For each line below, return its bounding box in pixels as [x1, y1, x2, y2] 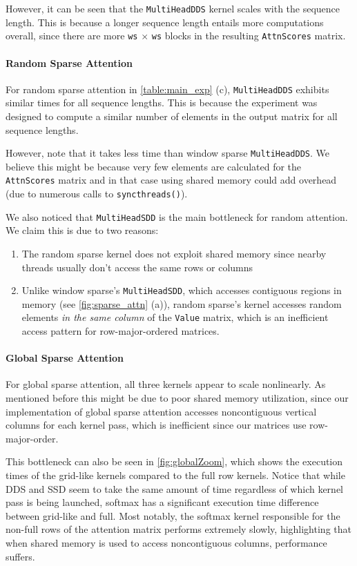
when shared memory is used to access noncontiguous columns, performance [6, 535, 327, 549]
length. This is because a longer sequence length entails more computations [6, 14, 324, 29]
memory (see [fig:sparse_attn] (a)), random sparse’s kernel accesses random [21, 296, 342, 311]
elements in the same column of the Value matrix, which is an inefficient [21, 310, 329, 324]
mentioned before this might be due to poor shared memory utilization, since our [6, 391, 349, 405]
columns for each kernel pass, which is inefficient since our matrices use [6, 418, 307, 432]
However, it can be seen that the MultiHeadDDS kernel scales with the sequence [6, 1, 340, 15]
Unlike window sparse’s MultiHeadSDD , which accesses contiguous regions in [21, 283, 342, 297]
